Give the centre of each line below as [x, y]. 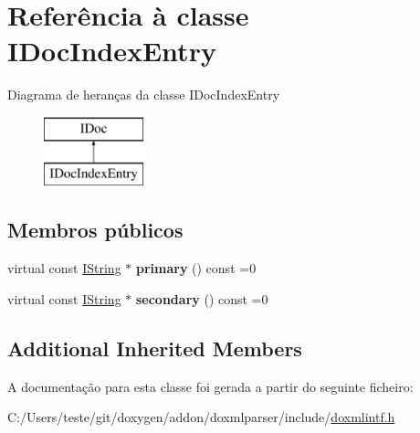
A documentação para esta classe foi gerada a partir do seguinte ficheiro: [210, 386]
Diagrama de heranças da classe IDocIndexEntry [144, 95]
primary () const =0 [196, 268]
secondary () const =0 [202, 298]
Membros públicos [95, 230]
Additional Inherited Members [155, 348]
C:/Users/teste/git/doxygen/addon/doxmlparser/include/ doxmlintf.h [201, 417]
